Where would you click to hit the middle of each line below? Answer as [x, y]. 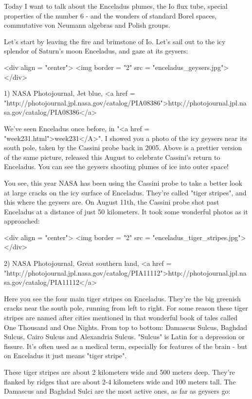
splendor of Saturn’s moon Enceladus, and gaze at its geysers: [96, 51]
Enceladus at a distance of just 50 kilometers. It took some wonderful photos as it [126, 211]
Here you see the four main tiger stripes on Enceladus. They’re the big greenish [122, 298]
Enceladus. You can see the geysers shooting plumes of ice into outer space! [116, 166]
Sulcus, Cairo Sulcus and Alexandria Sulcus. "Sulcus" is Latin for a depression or [124, 337]
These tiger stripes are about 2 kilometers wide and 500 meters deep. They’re [120, 372]
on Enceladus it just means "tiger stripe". [65, 356]
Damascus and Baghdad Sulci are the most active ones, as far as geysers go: [117, 391]
